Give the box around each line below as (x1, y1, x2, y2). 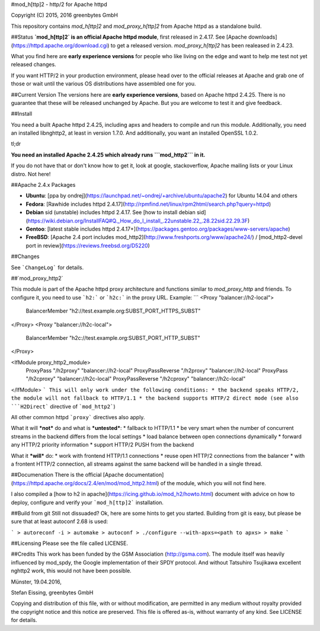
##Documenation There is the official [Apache (11, 471, 124, 479)
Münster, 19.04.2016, (11, 578, 62, 585)
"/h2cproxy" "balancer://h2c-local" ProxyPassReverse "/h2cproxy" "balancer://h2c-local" (25, 375, 246, 383)
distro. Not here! (11, 170, 51, 177)
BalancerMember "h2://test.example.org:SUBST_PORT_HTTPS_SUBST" (25, 307, 201, 314)
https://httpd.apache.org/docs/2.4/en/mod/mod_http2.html (12, 479, 158, 486)
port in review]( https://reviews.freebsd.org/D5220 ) (25, 242, 151, 249)
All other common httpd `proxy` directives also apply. (11, 414, 145, 421)
